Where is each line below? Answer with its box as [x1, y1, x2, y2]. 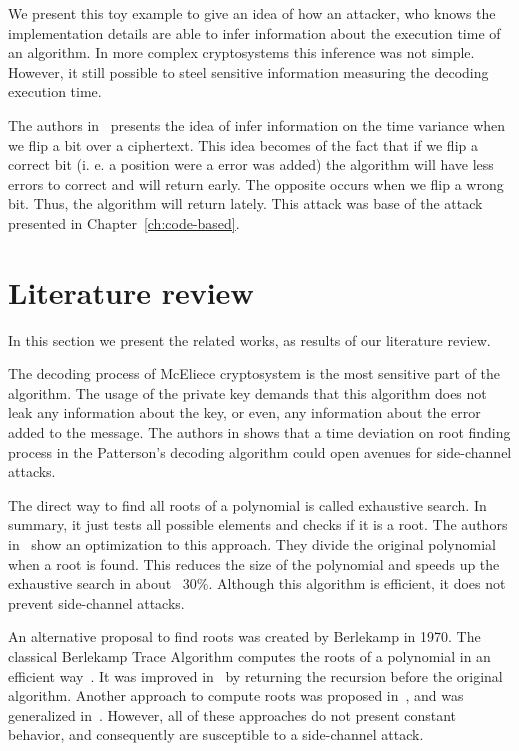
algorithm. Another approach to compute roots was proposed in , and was [8, 685, 464, 706]
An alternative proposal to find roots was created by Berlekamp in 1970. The [8, 626, 481, 647]
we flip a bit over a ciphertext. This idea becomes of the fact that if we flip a [8, 134, 478, 155]
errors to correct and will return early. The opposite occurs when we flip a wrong [8, 173, 504, 194]
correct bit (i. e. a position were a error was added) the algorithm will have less [8, 154, 494, 175]
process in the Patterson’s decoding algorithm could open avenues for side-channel [8, 441, 512, 462]
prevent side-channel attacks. [8, 592, 185, 613]
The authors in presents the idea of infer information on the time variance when [8, 114, 506, 135]
